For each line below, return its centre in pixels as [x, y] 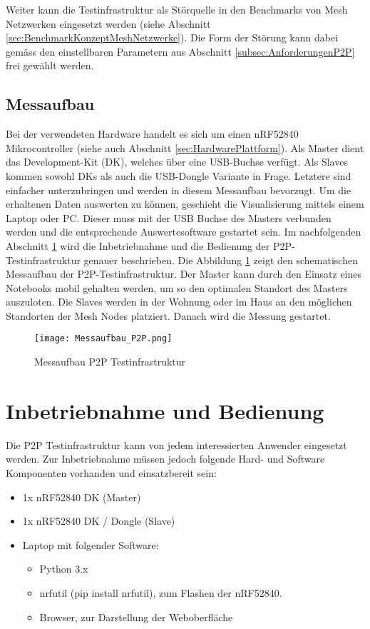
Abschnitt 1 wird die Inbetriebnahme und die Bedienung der [138, 245]
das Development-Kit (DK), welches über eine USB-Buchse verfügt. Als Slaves [177, 162]
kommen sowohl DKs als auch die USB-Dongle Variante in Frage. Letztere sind [179, 175]
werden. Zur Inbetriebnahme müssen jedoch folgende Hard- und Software [165, 459]
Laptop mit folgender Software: [91, 544]
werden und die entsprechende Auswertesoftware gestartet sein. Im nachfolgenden [184, 232]
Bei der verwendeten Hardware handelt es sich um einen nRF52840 [152, 134]
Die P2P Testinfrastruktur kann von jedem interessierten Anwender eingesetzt [176, 444]
